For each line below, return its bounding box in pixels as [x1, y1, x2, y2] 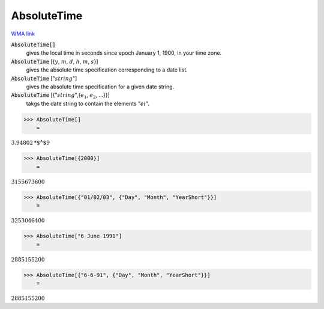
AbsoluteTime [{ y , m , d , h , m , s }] [11, 58, 98, 65]
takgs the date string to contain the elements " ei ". [26, 100, 150, 107]
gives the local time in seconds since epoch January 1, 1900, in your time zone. [26, 49, 222, 57]
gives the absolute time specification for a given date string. [26, 83, 175, 90]
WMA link [11, 30, 35, 37]
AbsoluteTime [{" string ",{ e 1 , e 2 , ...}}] [11, 91, 110, 100]
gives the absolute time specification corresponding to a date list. [26, 66, 188, 73]
